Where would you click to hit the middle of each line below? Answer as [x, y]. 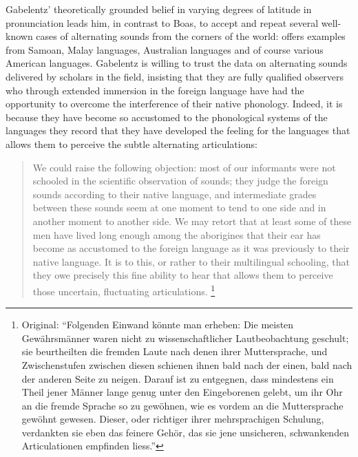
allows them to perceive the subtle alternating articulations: [131, 144]
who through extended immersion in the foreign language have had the [155, 90]
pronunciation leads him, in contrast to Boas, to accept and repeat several [162, 22]
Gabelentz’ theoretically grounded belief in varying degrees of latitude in [159, 9]
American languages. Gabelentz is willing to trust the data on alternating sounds [177, 63]
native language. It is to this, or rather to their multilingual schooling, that [191, 261]
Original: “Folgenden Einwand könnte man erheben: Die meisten [158, 325]
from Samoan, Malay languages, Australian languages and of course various [165, 49]
